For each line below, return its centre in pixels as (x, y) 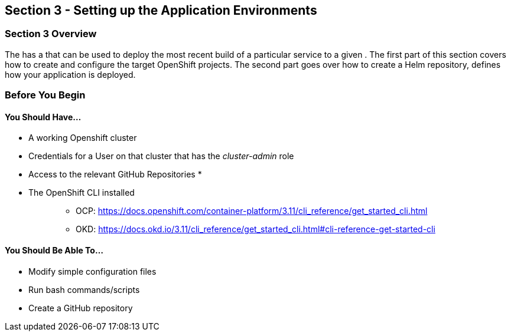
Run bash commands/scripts (84, 289)
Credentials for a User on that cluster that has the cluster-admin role (161, 156)
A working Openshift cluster (83, 138)
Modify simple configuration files (92, 271)
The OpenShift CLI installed (82, 193)
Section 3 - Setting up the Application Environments (161, 10)
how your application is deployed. (70, 74)
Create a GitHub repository (81, 308)
